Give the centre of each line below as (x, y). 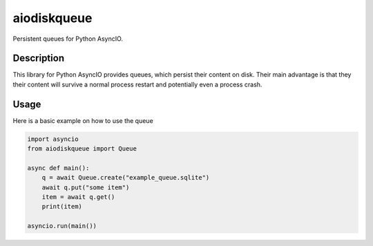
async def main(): (58, 168)
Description (39, 58)
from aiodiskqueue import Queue (82, 149)
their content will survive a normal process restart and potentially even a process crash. (137, 84)
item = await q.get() (78, 197)
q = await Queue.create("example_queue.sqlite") (126, 178)
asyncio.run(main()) (62, 226)
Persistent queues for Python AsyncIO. (68, 39)
